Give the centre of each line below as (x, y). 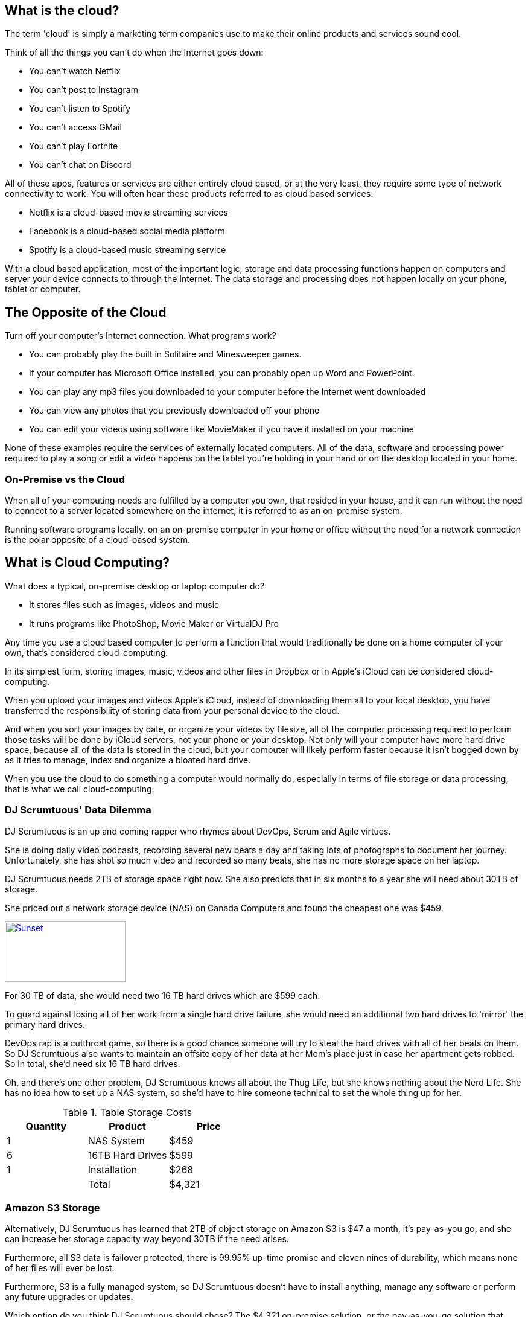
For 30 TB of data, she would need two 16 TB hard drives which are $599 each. (163, 995)
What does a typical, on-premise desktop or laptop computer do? (135, 586)
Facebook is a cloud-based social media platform (127, 231)
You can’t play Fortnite (74, 146)
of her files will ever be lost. (60, 1268)
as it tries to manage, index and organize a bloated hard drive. (128, 760)
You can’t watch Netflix (75, 71)
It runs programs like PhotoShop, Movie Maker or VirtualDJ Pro (154, 623)
